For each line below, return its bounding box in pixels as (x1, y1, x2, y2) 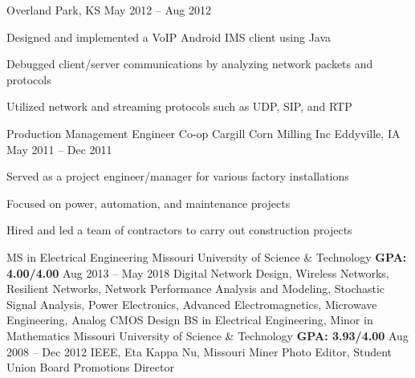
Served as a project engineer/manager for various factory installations (6, 168, 349, 185)
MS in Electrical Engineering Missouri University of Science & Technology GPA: (6, 248, 407, 265)
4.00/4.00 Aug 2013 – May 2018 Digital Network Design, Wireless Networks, (6, 264, 389, 281)
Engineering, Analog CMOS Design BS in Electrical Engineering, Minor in (6, 311, 373, 328)
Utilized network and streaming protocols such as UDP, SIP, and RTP (6, 98, 352, 115)
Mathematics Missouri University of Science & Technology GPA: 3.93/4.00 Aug (6, 327, 409, 343)
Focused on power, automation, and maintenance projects (6, 194, 291, 211)
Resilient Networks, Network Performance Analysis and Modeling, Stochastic (6, 280, 385, 297)
